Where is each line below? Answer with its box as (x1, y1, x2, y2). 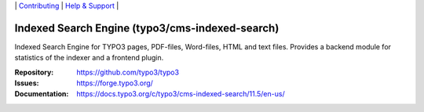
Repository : (14, 67, 54, 77)
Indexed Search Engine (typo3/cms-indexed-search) (14, 21, 280, 34)
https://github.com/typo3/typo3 (76, 67, 180, 77)
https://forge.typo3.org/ (76, 78, 153, 88)
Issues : (14, 78, 39, 88)
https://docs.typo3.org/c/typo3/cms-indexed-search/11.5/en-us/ (76, 89, 286, 99)
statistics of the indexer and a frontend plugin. (14, 53, 164, 63)
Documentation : (14, 89, 69, 99)
